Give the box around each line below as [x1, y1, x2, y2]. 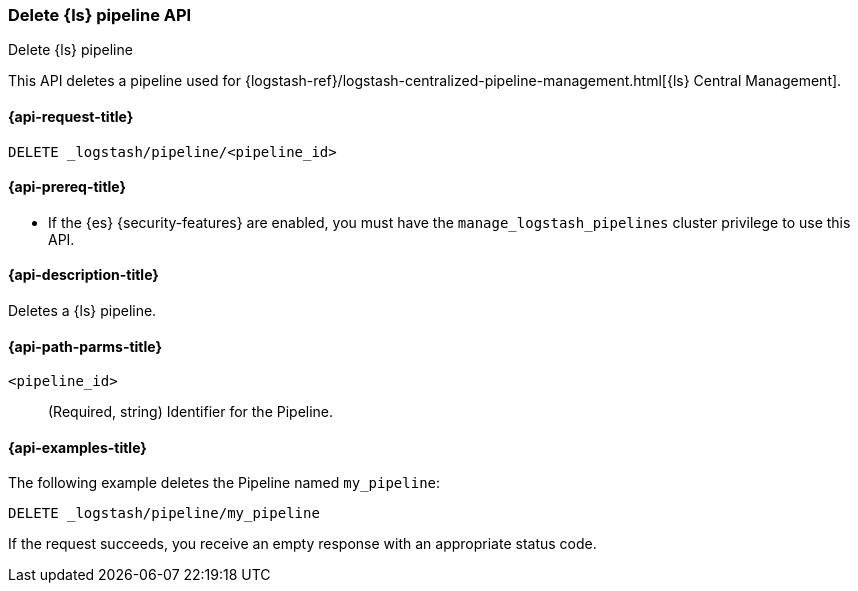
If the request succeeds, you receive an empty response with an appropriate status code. [8, 535, 597, 553]
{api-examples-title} [8, 438, 147, 456]
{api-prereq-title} [8, 178, 127, 196]
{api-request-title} [8, 107, 134, 125]
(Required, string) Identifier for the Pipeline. [48, 403, 334, 421]
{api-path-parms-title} [8, 337, 163, 355]
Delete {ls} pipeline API [8, 5, 192, 25]
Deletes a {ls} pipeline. [8, 302, 157, 320]
